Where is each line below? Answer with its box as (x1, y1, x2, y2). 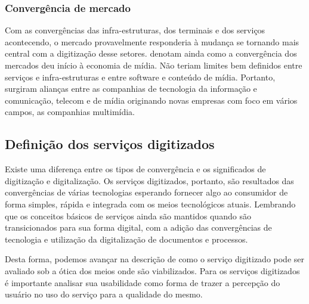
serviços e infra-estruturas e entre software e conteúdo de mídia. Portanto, (5, 70, 276, 83)
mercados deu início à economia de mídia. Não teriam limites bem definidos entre (5, 59, 302, 71)
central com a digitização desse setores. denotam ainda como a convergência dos (5, 47, 297, 60)
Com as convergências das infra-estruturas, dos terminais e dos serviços (5, 24, 265, 36)
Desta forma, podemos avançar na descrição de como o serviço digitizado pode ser (5, 253, 304, 265)
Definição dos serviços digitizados (5, 135, 215, 153)
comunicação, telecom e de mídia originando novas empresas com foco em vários (5, 94, 298, 106)
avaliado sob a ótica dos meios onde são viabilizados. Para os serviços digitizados (5, 264, 300, 277)
